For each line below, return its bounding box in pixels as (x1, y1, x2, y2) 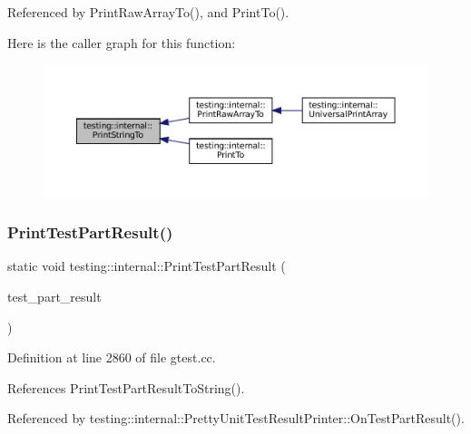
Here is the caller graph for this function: (7, 33, 236, 52)
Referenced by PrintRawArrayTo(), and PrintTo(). (7, 3, 289, 21)
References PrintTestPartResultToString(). (7, 378, 245, 397)
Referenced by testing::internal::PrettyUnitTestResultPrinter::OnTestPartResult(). (7, 409, 465, 428)
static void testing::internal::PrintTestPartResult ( (7, 256, 286, 275)
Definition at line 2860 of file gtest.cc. (7, 348, 216, 367)
